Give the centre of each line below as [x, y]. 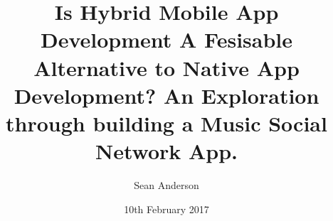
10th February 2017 [166, 209]
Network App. [166, 151]
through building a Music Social [166, 123]
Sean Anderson [166, 185]
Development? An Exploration [166, 95]
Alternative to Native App [166, 67]
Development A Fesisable [166, 39]
